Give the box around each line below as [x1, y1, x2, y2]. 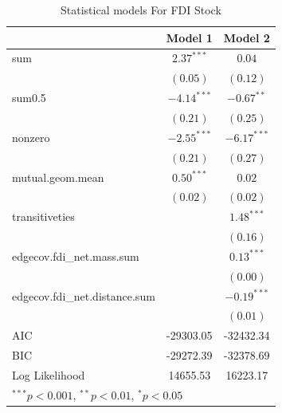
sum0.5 [12, 89, 46, 106]
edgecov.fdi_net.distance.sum [12, 287, 155, 304]
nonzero [12, 128, 50, 145]
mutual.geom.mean [12, 168, 104, 185]
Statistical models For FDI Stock [61, 2, 221, 18]
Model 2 [223, 29, 270, 45]
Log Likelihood [12, 366, 85, 383]
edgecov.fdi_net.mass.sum [12, 247, 139, 264]
